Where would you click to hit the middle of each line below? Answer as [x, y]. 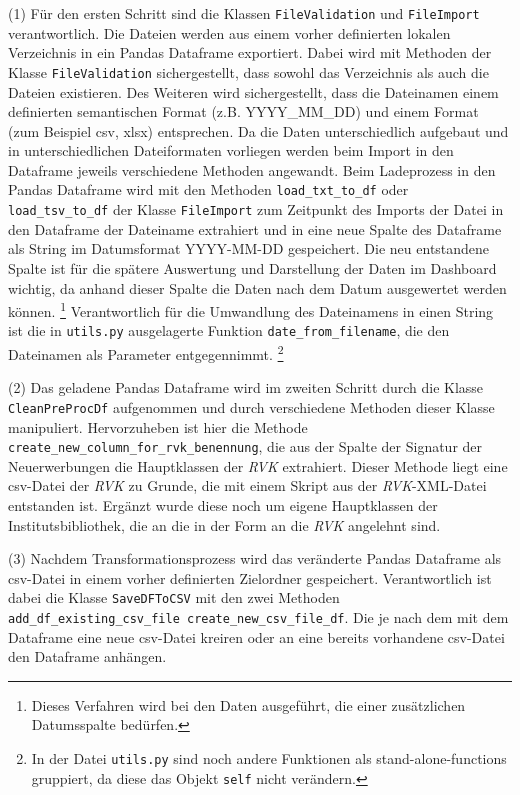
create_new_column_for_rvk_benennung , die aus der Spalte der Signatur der [245, 446]
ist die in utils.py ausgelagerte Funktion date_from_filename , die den [229, 330]
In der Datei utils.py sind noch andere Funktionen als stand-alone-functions [269, 758]
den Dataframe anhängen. [87, 656]
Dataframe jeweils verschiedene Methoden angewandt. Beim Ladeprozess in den [252, 169]
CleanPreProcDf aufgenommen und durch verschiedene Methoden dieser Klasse [251, 406]
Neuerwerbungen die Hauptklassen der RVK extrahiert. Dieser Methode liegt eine [258, 465]
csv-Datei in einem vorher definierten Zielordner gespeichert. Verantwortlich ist [250, 577]
